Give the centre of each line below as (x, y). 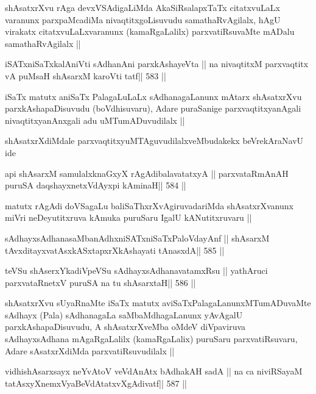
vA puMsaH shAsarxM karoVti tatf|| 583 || (86, 75)
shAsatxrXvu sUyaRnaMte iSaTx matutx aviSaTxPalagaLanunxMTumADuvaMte (158, 303)
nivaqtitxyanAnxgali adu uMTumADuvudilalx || (95, 120)
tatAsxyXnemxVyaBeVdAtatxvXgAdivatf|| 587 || (96, 383)
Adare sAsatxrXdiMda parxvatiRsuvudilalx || (90, 350)
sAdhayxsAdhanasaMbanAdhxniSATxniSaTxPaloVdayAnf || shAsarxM (137, 238)
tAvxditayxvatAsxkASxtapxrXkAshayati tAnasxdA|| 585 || (115, 250)
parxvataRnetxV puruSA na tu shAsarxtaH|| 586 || (100, 282)
